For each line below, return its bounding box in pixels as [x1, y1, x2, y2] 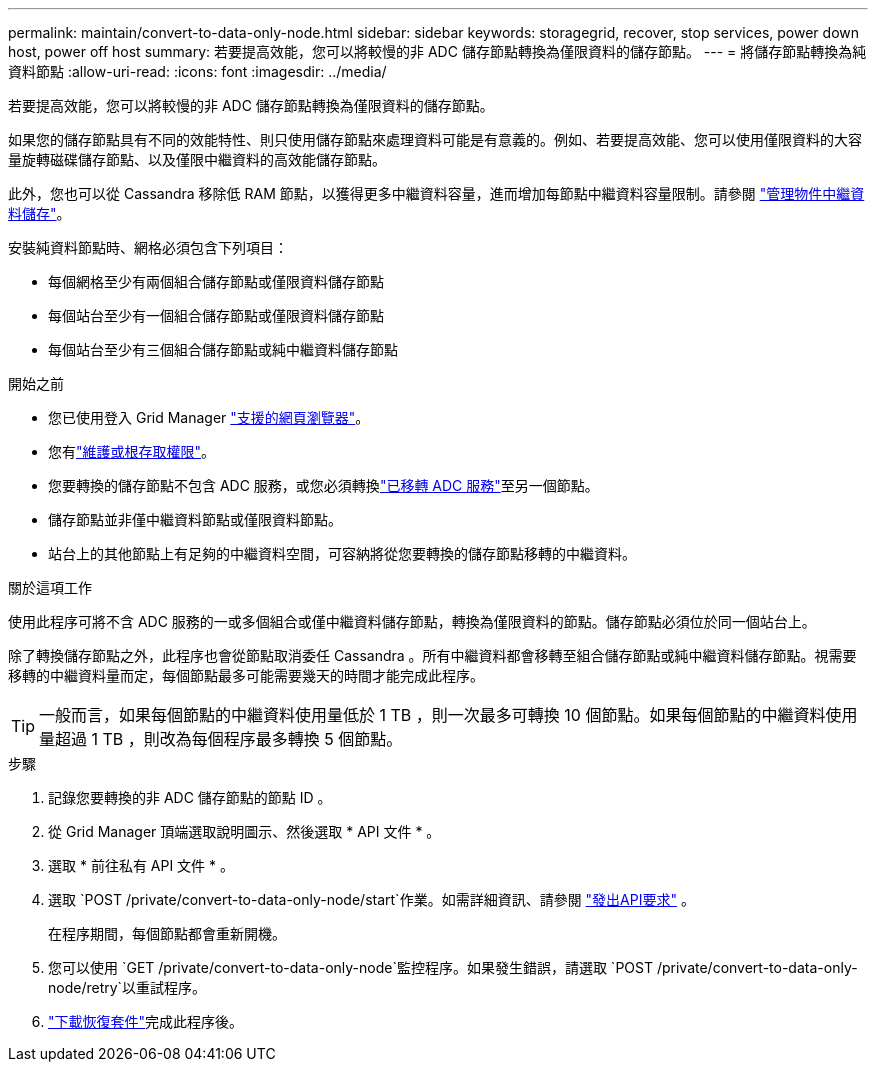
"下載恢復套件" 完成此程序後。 [48, 1013, 244, 1030]
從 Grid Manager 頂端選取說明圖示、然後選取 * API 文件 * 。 [48, 823, 441, 840]
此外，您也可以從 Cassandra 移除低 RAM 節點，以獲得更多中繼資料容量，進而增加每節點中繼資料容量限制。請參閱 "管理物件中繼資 [8, 185, 865, 202]
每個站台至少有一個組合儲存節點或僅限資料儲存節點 [48, 307, 384, 324]
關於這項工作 [8, 579, 92, 596]
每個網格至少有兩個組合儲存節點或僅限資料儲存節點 [48, 273, 384, 290]
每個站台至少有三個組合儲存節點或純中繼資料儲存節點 [48, 341, 398, 358]
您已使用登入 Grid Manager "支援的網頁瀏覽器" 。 [48, 409, 370, 426]
